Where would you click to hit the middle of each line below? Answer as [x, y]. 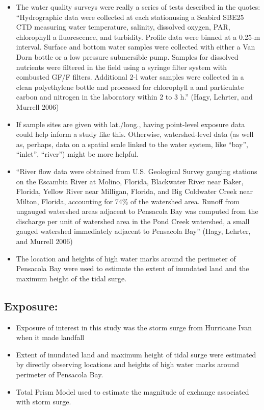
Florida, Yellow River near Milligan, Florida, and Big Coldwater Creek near [135, 191]
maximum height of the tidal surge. [71, 278]
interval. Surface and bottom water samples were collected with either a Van [136, 47]
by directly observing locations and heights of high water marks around [128, 364]
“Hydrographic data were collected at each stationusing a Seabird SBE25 [130, 17]
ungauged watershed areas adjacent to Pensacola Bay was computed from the [137, 211]
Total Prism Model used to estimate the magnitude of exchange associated [133, 391]
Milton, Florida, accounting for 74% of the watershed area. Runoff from [128, 201]
